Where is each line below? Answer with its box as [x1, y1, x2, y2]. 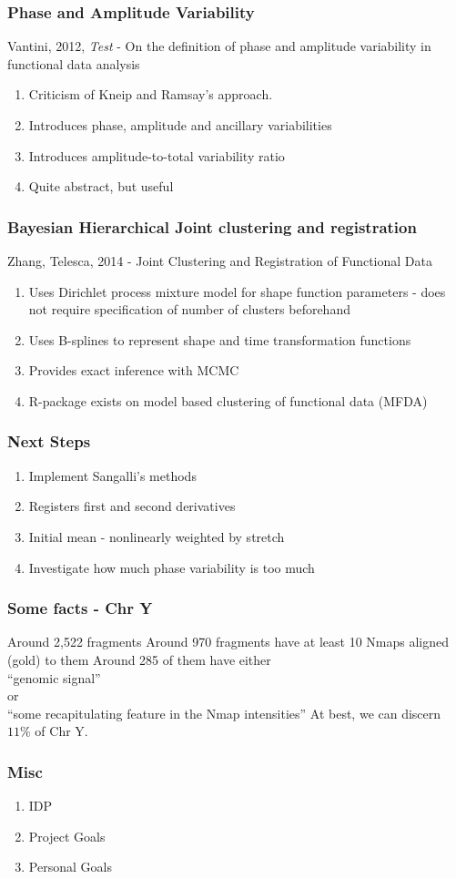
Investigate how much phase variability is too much [28, 557, 315, 577]
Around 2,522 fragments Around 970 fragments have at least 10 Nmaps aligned [7, 632, 450, 651]
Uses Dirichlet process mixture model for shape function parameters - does [28, 281, 446, 301]
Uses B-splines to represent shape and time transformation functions [28, 330, 411, 349]
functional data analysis [7, 54, 140, 73]
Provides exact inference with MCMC [28, 361, 239, 380]
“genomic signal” [7, 668, 101, 687]
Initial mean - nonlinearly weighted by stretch [28, 526, 285, 546]
